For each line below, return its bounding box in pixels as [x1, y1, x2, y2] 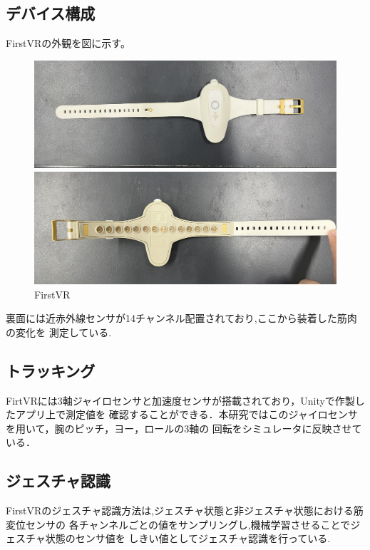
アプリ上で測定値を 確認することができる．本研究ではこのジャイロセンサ [15, 407, 358, 422]
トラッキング [6, 359, 96, 381]
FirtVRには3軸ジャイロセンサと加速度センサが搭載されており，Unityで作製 [6, 393, 355, 408]
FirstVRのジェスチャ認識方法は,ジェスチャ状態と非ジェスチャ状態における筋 [6, 503, 364, 518]
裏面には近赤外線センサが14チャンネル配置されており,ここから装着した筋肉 [6, 311, 357, 326]
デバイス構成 [6, 2, 96, 24]
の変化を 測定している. [6, 324, 112, 339]
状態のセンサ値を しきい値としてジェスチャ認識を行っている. [45, 531, 331, 546]
